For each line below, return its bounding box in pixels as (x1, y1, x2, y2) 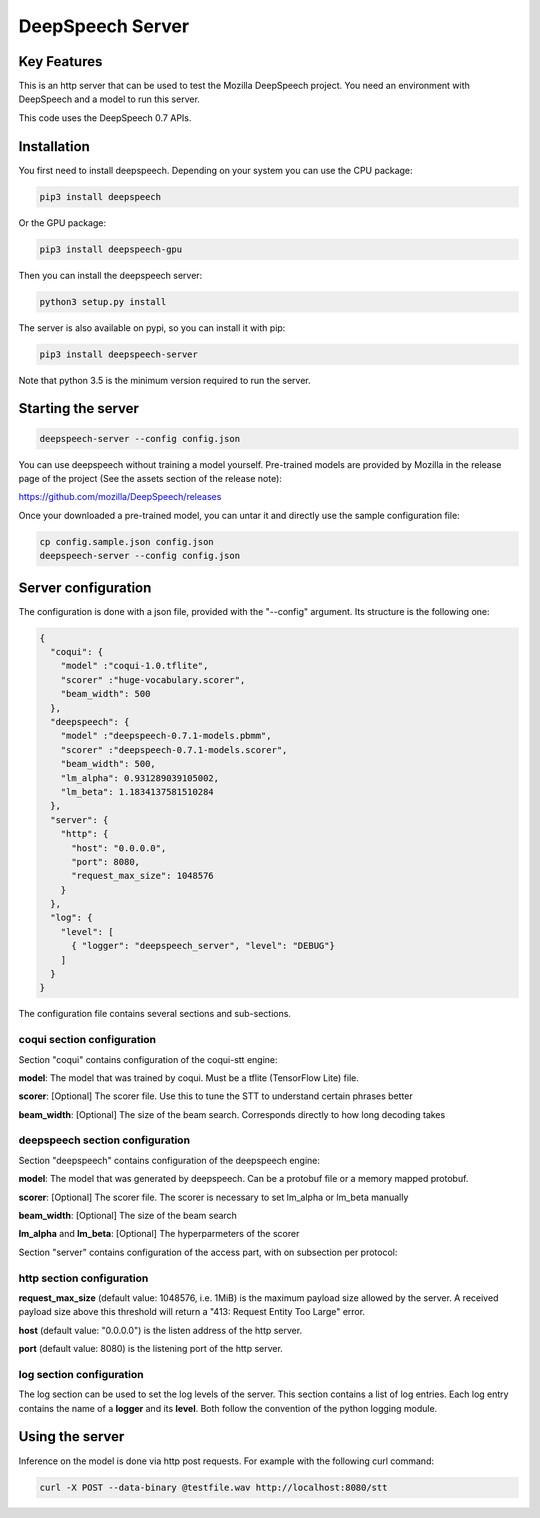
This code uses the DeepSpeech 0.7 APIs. (18, 111, 192, 124)
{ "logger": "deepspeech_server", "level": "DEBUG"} (71, 940, 335, 952)
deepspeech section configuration (18, 1133, 190, 1147)
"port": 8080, (71, 856, 140, 867)
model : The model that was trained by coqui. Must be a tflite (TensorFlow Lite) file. (18, 1071, 360, 1084)
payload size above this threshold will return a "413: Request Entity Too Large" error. (18, 1306, 365, 1318)
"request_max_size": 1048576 (71, 870, 214, 882)
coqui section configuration (18, 1033, 157, 1047)
